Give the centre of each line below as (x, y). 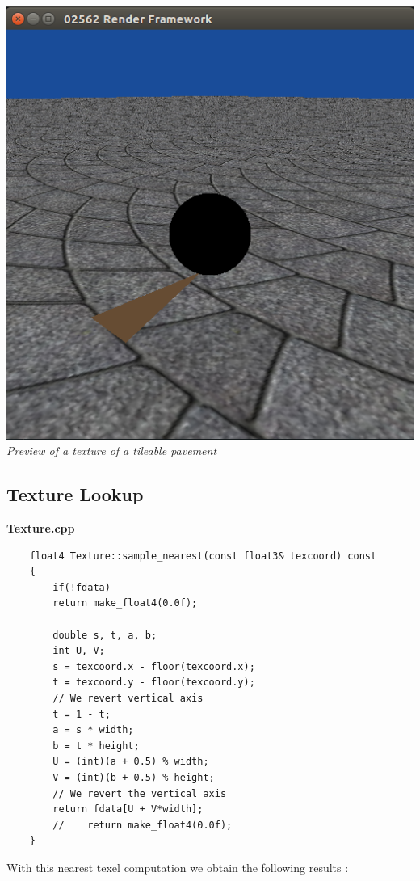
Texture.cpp (41, 528)
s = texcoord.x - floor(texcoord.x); (154, 666)
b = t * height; (96, 746)
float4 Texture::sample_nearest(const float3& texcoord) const (203, 556)
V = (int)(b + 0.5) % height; (134, 777)
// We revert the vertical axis (140, 793)
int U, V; (79, 651)
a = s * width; (93, 730)
